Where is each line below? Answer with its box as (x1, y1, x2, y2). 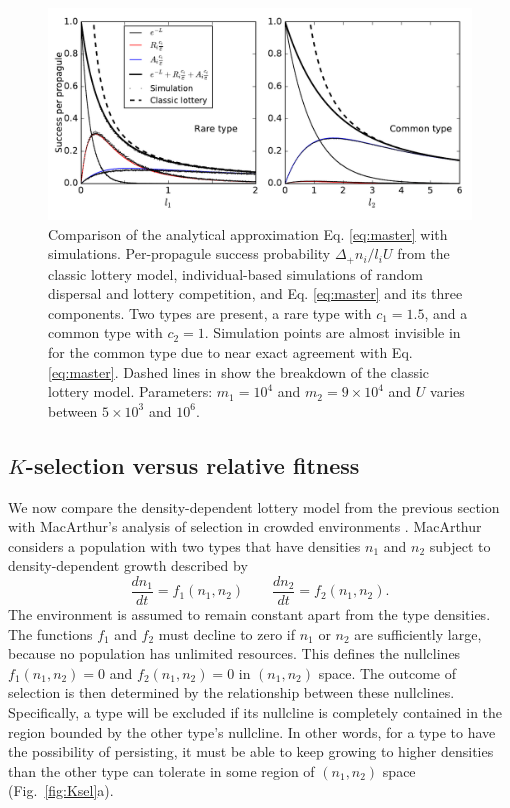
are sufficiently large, (354, 623, 482, 644)
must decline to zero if (158, 623, 296, 644)
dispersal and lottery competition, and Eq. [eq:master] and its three (48, 283, 463, 304)
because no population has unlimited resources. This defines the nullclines (8, 643, 461, 664)
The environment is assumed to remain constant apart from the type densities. (8, 604, 491, 625)
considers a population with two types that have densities (8, 535, 361, 556)
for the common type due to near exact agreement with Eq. (48, 342, 413, 363)
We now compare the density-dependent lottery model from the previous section (8, 496, 500, 517)
